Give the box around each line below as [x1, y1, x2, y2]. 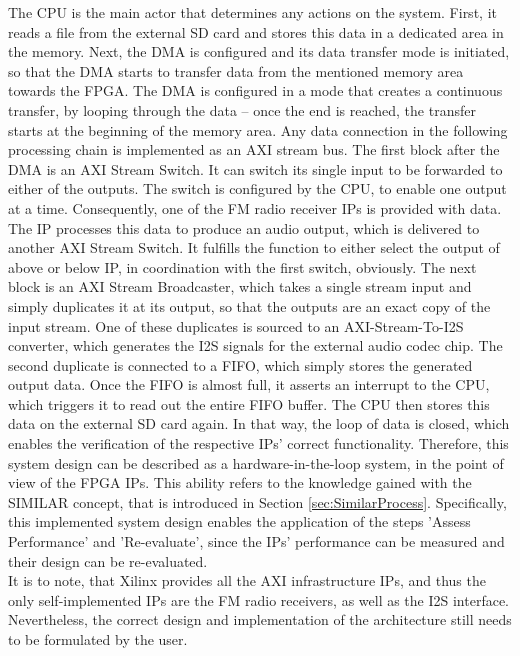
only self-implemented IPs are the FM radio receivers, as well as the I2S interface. [8, 589, 510, 610]
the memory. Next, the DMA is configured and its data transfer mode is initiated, [8, 41, 510, 62]
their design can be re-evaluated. [8, 550, 208, 571]
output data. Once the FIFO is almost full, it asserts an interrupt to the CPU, [8, 374, 490, 395]
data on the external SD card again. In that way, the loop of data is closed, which [8, 413, 510, 434]
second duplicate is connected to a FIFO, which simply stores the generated [8, 354, 473, 375]
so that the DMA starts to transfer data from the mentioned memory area [8, 60, 464, 81]
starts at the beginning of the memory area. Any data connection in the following [8, 119, 508, 140]
